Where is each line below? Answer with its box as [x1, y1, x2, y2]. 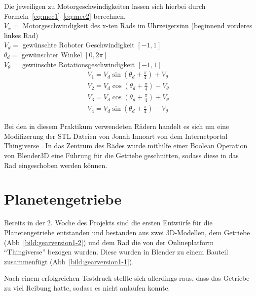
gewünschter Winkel [21, 49, 82, 59]
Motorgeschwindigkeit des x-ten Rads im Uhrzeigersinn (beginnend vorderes [22, 20, 252, 31]
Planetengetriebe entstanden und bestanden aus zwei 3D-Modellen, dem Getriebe [4, 227, 250, 237]
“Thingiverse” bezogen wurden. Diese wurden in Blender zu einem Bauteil [4, 247, 228, 257]
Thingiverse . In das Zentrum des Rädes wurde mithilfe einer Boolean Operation [4, 140, 248, 151]
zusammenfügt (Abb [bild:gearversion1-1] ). [4, 256, 134, 266]
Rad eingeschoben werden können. [4, 160, 108, 170]
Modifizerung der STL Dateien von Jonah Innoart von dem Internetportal [4, 130, 228, 141]
